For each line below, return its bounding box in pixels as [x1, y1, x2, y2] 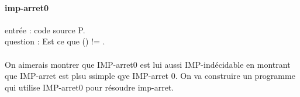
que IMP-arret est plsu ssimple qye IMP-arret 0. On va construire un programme [5, 70, 295, 82]
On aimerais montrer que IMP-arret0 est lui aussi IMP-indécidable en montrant [5, 58, 291, 70]
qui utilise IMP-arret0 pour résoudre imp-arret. [5, 81, 174, 93]
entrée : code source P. [5, 23, 85, 36]
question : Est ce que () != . [5, 35, 105, 47]
